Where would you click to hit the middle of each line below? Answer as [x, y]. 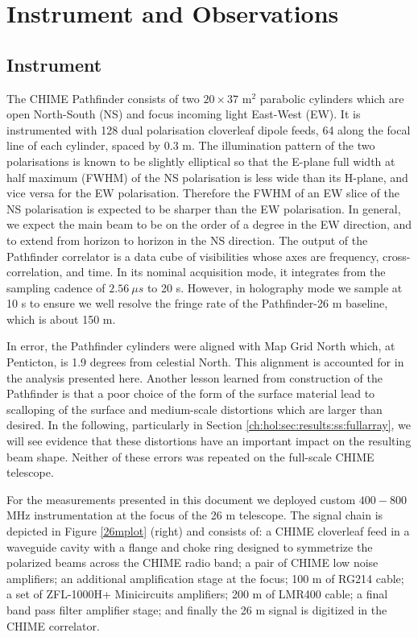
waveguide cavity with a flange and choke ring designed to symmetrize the [190, 546]
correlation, [35, 272]
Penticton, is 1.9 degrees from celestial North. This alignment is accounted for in [205, 362]
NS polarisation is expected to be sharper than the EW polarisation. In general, [204, 208]
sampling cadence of [56, 287]
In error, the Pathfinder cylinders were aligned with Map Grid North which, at [201, 346]
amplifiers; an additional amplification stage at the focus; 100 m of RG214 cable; [205, 578]
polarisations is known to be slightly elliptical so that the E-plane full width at [201, 161]
